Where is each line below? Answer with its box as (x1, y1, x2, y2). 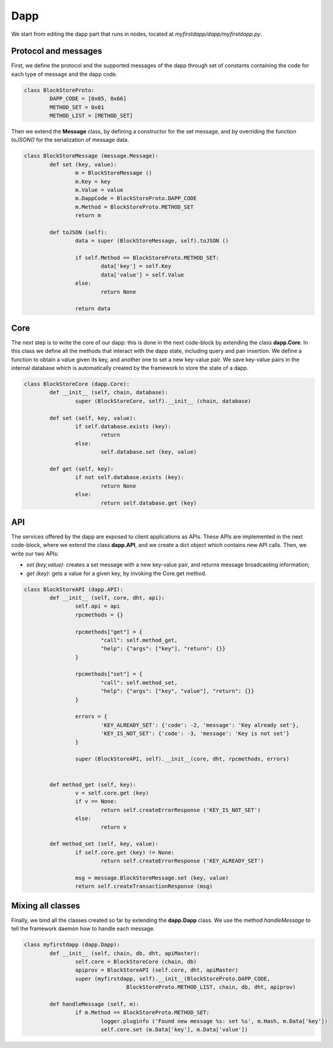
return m (75, 212, 101, 219)
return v (100, 824, 127, 830)
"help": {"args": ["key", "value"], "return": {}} (100, 688, 255, 694)
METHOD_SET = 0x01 (49, 104, 104, 110)
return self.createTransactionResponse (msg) (75, 883, 213, 890)
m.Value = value (75, 186, 124, 193)
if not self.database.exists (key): (75, 474, 184, 481)
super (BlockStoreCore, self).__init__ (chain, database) (75, 397, 252, 405)
